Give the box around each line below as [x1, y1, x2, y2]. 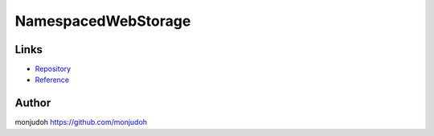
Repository [35, 64, 72, 74]
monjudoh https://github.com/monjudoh [14, 117, 148, 127]
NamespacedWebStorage [14, 12, 191, 30]
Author [14, 97, 51, 110]
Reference [35, 75, 70, 84]
